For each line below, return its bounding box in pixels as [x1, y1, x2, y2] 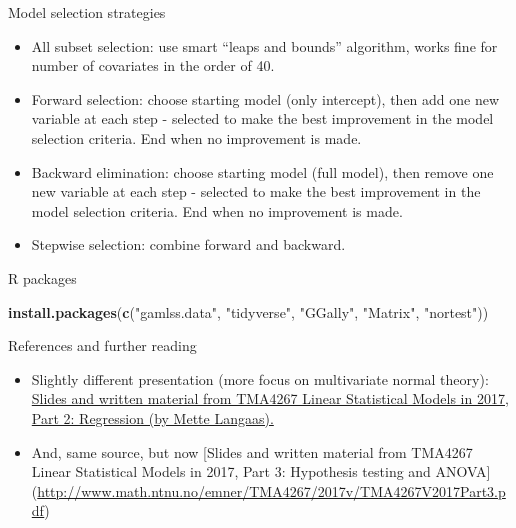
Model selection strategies [8, 2, 166, 22]
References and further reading [8, 335, 197, 356]
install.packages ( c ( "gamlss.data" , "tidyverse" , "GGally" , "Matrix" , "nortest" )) [8, 301, 489, 322]
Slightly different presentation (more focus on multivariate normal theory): [31, 368, 489, 389]
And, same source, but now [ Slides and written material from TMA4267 [31, 441, 473, 462]
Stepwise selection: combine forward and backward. [31, 234, 346, 255]
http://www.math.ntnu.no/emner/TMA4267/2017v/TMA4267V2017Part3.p [37, 480, 506, 501]
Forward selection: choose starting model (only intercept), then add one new [31, 88, 500, 109]
